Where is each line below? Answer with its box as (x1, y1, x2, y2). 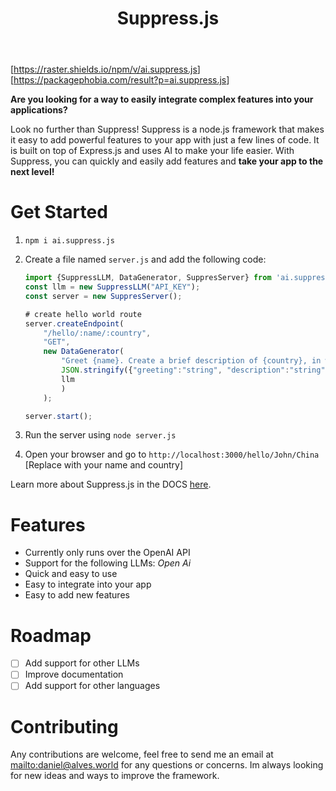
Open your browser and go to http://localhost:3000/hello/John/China (24, 448, 320, 461)
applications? (10, 104, 68, 116)
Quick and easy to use (24, 568, 118, 580)
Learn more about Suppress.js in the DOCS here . (10, 478, 212, 491)
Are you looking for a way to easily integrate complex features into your (10, 93, 314, 106)
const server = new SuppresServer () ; (24, 291, 183, 301)
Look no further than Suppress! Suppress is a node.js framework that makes (10, 123, 325, 136)
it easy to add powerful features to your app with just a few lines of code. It (10, 134, 320, 146)
